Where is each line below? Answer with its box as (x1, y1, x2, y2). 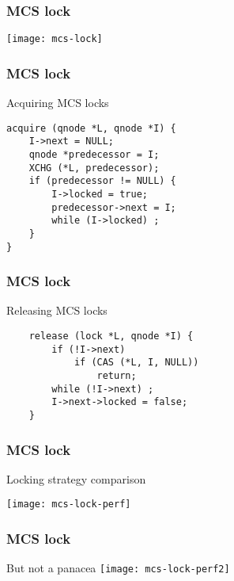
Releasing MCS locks (6, 302, 108, 319)
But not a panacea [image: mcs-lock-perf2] (6, 560, 230, 576)
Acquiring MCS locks (6, 94, 109, 111)
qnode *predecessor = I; (28, 149, 160, 160)
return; (96, 370, 137, 382)
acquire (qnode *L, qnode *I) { (6, 122, 176, 134)
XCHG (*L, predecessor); (28, 162, 160, 174)
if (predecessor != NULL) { (28, 175, 176, 187)
